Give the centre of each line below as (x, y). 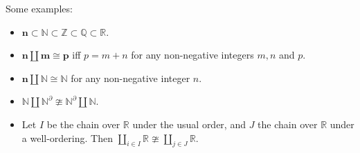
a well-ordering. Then (67, 137)
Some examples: (39, 8)
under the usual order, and (189, 124)
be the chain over (83, 124)
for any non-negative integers (192, 55)
